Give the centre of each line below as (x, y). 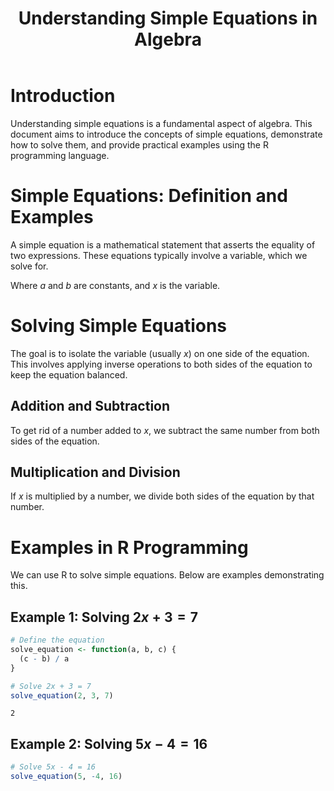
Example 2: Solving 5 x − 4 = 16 (109, 743)
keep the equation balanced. (69, 374)
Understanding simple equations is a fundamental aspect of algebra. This (161, 123)
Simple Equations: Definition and (149, 196)
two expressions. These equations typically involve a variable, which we (159, 255)
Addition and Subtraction (90, 406)
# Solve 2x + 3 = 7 (51, 686)
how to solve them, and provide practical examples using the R (139, 144)
